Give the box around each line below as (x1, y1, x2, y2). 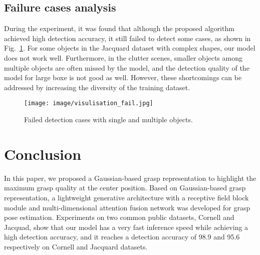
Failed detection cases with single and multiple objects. (24, 114, 193, 125)
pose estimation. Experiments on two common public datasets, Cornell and (4, 212, 234, 222)
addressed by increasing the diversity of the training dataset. (4, 82, 190, 92)
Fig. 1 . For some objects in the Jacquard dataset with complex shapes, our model (4, 43, 255, 53)
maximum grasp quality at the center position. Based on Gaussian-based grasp (4, 182, 246, 193)
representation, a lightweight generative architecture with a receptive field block (4, 192, 249, 202)
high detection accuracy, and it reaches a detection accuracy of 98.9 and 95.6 (4, 231, 240, 242)
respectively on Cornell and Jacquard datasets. (4, 241, 148, 251)
